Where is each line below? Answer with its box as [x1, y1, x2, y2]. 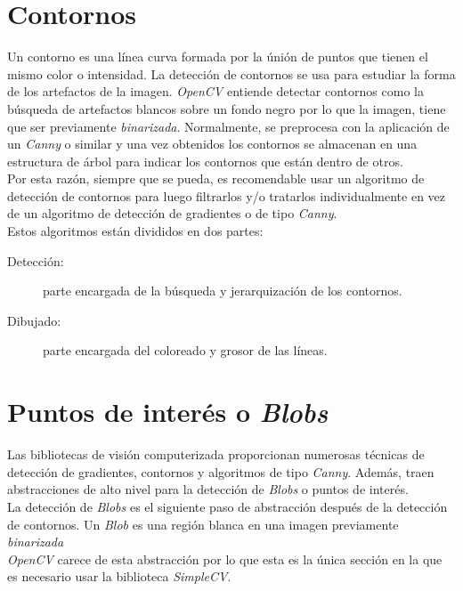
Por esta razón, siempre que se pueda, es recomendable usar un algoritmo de [7, 169, 425, 188]
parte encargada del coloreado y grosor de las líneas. [43, 341, 328, 360]
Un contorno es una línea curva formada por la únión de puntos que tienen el [7, 47, 428, 66]
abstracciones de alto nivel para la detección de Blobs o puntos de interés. [7, 480, 409, 498]
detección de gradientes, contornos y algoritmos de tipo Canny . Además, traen [7, 462, 435, 481]
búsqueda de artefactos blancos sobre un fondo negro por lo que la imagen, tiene [7, 99, 446, 117]
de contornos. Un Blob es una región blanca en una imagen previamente [7, 514, 399, 533]
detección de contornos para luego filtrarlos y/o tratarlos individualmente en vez [7, 186, 446, 205]
